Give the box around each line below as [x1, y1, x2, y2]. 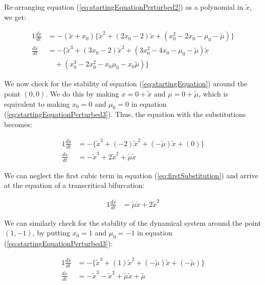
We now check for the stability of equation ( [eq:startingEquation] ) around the [4, 78, 248, 89]
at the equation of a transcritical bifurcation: [4, 180, 145, 191]
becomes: [4, 119, 32, 130]
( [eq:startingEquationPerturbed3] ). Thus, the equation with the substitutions [4, 109, 246, 120]
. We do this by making [46, 88, 119, 99]
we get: [4, 11, 27, 22]
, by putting [32, 227, 70, 238]
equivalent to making [4, 98, 70, 109]
